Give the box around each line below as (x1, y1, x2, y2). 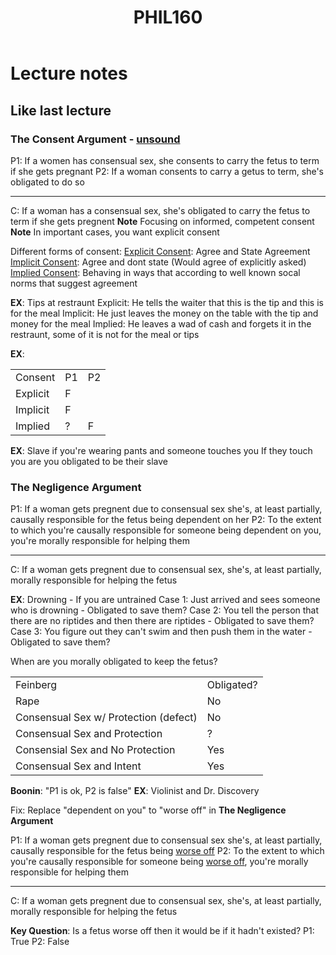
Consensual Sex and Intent (15, 759, 142, 773)
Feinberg (15, 678, 58, 692)
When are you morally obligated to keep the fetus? (10, 656, 218, 668)
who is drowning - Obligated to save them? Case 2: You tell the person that (10, 604, 320, 616)
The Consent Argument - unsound (10, 132, 181, 146)
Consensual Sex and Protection (15, 727, 163, 741)
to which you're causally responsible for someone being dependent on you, (10, 524, 322, 536)
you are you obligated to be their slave (10, 455, 168, 467)
